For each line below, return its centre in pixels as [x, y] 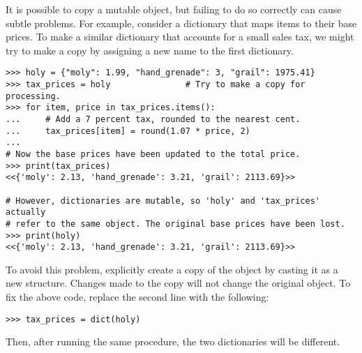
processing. [33, 96]
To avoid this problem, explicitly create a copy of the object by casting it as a [172, 269]
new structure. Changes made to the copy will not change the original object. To [178, 283]
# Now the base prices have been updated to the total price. [153, 154]
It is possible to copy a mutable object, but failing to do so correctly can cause [174, 9]
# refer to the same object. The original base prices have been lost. [175, 224]
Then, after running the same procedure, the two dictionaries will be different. [173, 341]
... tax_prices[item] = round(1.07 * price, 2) [128, 131]
